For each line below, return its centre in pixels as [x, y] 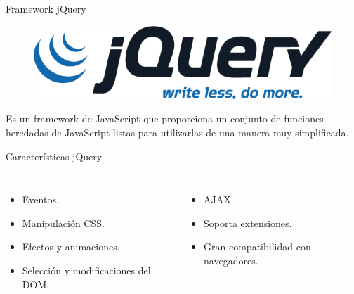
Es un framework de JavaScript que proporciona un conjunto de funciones [165, 119]
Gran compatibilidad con [257, 247]
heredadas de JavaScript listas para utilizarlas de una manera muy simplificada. [177, 132]
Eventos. [40, 199]
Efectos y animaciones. [71, 247]
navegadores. [231, 260]
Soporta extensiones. [248, 223]
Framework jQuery [46, 8]
